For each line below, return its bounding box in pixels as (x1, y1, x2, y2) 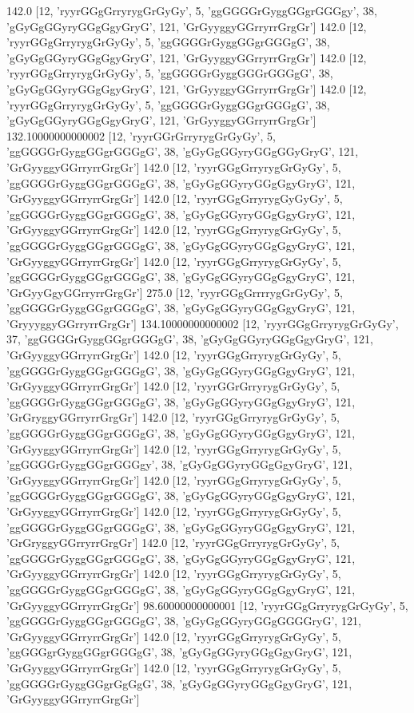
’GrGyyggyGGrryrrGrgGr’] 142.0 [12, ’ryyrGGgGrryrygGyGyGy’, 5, (6, 190, 343, 207)
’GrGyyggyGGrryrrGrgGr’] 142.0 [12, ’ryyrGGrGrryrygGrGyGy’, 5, (6, 378, 340, 394)
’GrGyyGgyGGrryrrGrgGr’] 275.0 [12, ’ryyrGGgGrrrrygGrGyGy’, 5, (6, 283, 343, 300)
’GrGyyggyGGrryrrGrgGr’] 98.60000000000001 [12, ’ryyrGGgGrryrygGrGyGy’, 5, (6, 596, 408, 613)
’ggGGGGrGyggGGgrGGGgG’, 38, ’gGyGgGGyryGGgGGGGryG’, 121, (6, 612, 361, 629)
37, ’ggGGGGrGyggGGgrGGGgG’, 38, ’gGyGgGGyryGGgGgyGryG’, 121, (6, 331, 373, 347)
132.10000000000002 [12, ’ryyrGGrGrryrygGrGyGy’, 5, (6, 127, 276, 144)
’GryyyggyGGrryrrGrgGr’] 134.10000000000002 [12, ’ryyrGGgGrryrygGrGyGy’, (6, 315, 399, 331)
